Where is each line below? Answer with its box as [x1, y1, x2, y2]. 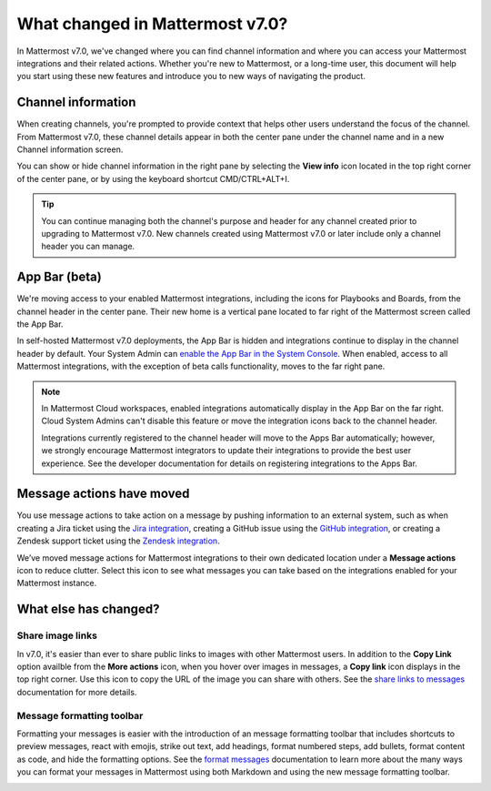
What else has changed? [16, 602, 160, 617]
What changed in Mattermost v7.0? [16, 14, 288, 34]
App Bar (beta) [16, 269, 102, 285]
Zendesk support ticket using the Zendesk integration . [16, 535, 220, 546]
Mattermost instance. [16, 578, 97, 589]
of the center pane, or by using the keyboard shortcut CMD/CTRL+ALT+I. [16, 173, 290, 184]
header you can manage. [41, 241, 135, 252]
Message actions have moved [16, 486, 190, 502]
